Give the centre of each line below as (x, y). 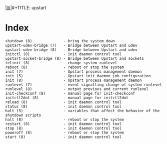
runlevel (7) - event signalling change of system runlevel (84, 85)
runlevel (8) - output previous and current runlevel (77, 89)
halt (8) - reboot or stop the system (64, 120)
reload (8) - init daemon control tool (63, 102)
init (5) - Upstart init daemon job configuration (78, 76)
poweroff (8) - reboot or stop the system (64, 133)
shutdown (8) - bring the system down (60, 41)
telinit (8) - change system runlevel (61, 63)
